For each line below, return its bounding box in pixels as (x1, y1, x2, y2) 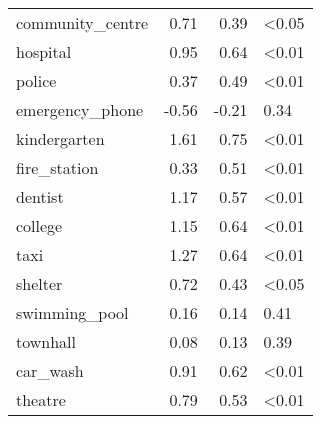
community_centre (16, 11, 149, 34)
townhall (16, 330, 77, 353)
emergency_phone (16, 98, 144, 121)
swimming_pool (16, 301, 129, 324)
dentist (16, 185, 64, 208)
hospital (16, 40, 72, 63)
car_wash (16, 359, 84, 382)
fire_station (16, 156, 99, 179)
